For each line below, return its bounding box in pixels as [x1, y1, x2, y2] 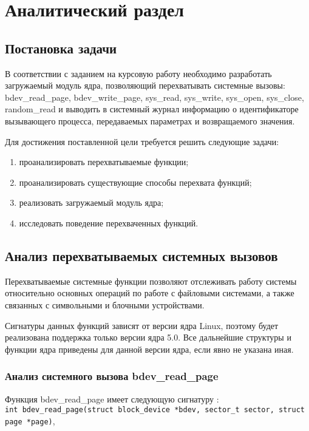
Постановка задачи [5, 38, 117, 57]
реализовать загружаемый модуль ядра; [19, 196, 164, 209]
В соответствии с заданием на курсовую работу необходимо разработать [5, 67, 272, 80]
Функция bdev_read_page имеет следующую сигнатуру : [5, 392, 219, 405]
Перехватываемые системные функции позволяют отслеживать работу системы [5, 274, 297, 287]
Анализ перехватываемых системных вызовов [5, 246, 278, 265]
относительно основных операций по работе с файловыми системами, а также [5, 287, 294, 299]
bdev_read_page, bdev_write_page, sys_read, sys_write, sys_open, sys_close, [5, 90, 304, 103]
